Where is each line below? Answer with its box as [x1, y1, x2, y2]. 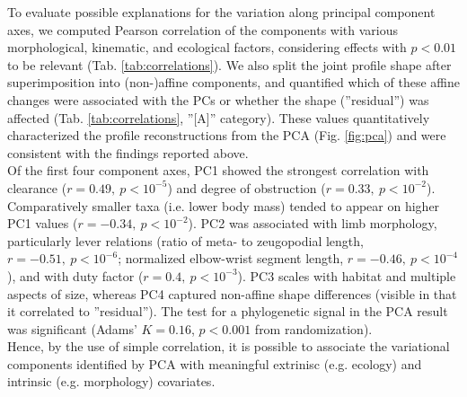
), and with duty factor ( [7, 266, 144, 285]
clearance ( [7, 178, 67, 197]
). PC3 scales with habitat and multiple [237, 266, 456, 285]
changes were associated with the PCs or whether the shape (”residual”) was [7, 90, 429, 109]
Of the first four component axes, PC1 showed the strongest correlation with [7, 161, 429, 180]
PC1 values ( [7, 214, 78, 233]
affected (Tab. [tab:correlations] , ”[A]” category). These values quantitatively [7, 108, 430, 127]
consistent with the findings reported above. [7, 143, 249, 162]
